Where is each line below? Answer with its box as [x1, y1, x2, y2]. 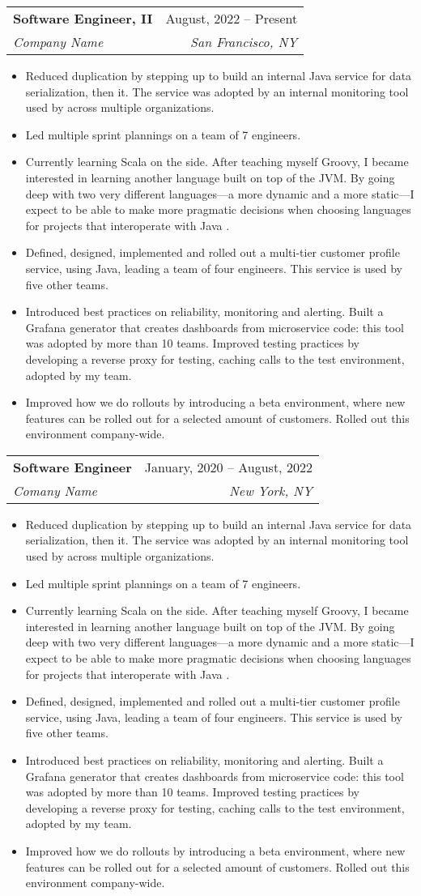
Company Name [13, 32, 104, 51]
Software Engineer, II [13, 9, 153, 28]
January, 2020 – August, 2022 [144, 457, 313, 476]
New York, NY [228, 480, 313, 500]
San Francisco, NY [190, 32, 298, 51]
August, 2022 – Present [165, 9, 298, 28]
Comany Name [13, 480, 97, 500]
